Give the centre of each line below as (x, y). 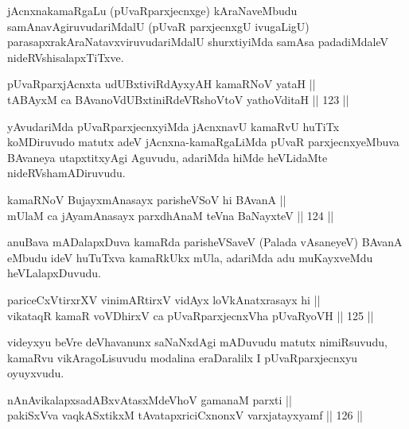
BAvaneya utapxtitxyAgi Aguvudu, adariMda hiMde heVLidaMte (167, 157)
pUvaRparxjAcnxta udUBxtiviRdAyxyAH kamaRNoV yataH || (162, 84)
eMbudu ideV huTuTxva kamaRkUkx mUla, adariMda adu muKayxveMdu (190, 257)
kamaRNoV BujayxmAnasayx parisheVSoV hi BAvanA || (147, 199)
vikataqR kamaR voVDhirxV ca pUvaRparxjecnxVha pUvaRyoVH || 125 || (191, 315)
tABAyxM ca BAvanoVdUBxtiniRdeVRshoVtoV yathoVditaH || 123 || (178, 99)
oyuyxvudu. (36, 373)
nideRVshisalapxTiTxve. (66, 57)
